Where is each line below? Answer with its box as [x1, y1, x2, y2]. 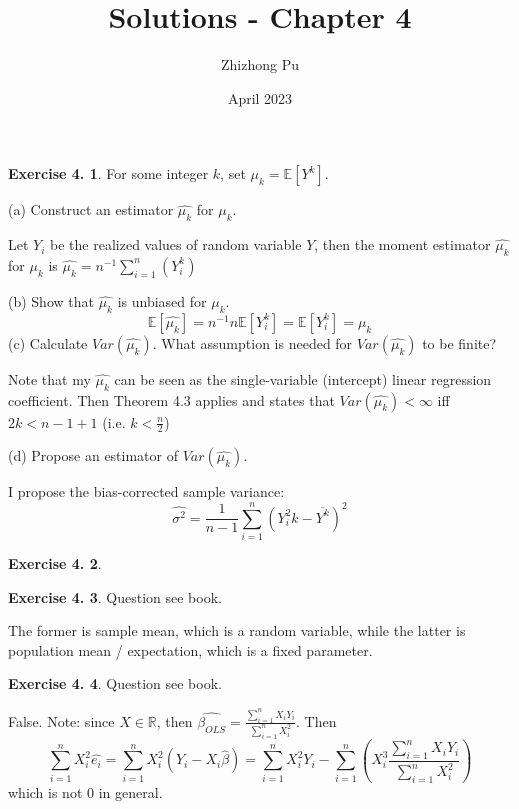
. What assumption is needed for [152, 332, 353, 353]
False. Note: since [8, 710, 115, 731]
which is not [8, 782, 83, 803]
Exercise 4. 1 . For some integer [8, 163, 209, 184]
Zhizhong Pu [221, 54, 299, 75]
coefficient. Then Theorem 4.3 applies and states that [8, 389, 335, 410]
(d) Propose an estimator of [8, 445, 178, 466]
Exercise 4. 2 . [8, 553, 102, 574]
